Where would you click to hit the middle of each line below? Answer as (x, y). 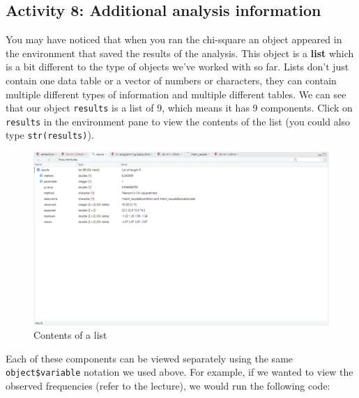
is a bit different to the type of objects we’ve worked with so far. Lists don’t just (177, 67)
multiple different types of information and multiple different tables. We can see (176, 94)
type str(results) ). (50, 135)
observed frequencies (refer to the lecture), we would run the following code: (168, 386)
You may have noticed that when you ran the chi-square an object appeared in (174, 39)
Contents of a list (70, 335)
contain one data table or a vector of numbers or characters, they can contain (171, 80)
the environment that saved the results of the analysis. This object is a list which (180, 53)
